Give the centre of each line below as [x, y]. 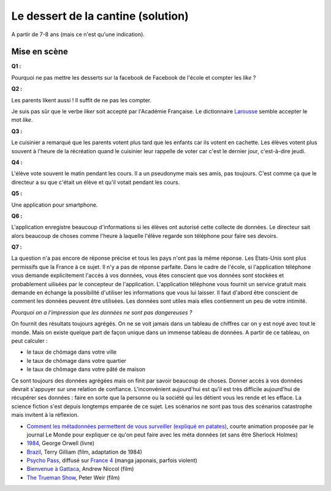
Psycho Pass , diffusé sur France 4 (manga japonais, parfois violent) [112, 460]
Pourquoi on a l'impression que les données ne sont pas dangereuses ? [102, 312]
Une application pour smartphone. [55, 205]
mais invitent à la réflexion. [45, 415]
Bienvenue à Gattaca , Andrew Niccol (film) [80, 469]
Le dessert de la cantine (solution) [100, 16]
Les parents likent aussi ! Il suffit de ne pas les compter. [82, 100]
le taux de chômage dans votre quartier [77, 360]
